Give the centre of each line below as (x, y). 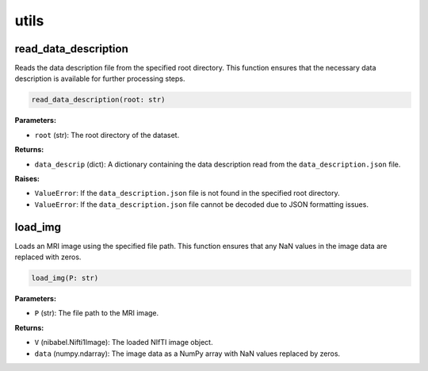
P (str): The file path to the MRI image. (97, 313)
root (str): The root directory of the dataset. (107, 135)
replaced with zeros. (48, 257)
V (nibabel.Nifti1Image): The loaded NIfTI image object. (124, 342)
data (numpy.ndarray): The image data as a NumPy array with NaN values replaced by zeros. (187, 354)
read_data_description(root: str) (98, 100)
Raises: (27, 178)
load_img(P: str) (65, 278)
